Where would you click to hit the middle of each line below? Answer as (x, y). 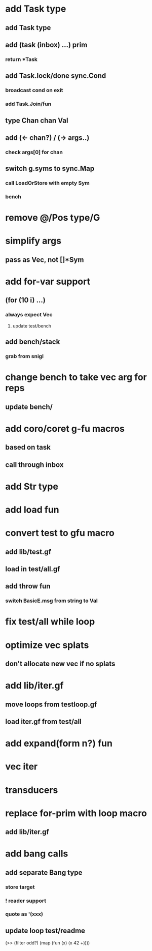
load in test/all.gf (33, 569)
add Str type (32, 486)
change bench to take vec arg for (76, 377)
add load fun (32, 510)
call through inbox (34, 465)
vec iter (22, 767)
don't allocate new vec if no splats (60, 663)
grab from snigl (25, 356)
